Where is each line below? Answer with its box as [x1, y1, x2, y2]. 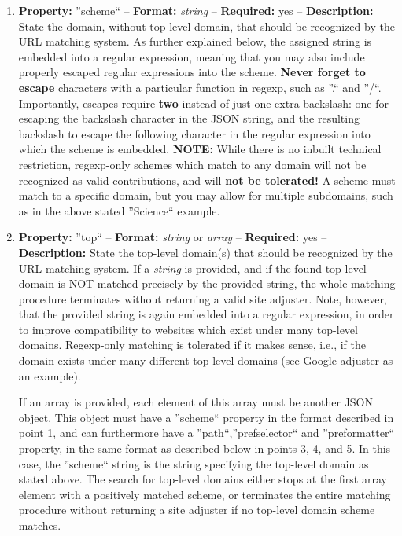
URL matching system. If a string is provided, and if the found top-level [18, 259, 367, 276]
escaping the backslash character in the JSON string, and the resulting [18, 110, 360, 127]
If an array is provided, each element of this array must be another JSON [18, 394, 374, 410]
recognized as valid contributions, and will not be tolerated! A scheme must [18, 171, 396, 188]
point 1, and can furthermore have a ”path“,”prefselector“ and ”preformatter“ [18, 424, 394, 441]
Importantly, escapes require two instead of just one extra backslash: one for [18, 94, 389, 111]
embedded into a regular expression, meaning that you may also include [18, 48, 365, 64]
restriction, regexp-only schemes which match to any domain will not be [18, 156, 367, 172]
